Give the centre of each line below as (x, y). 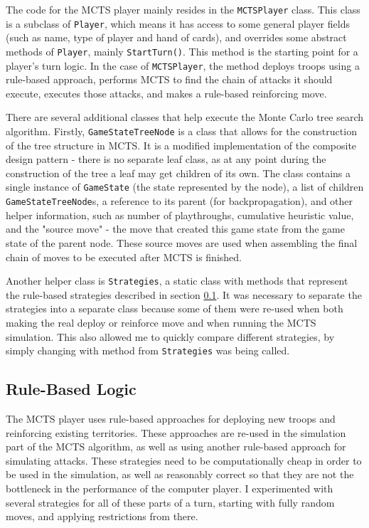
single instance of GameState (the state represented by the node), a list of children (185, 187)
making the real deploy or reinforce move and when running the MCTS (161, 322)
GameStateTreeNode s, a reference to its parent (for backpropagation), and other (180, 201)
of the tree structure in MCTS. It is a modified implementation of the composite (181, 145)
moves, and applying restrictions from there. (102, 516)
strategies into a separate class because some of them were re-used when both (175, 308)
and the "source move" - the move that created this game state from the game (175, 229)
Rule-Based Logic (71, 389)
